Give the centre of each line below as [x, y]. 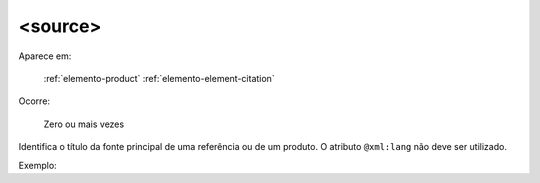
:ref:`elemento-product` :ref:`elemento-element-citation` [159, 78]
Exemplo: [37, 165]
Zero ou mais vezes [84, 124]
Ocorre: [34, 101]
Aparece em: [45, 56]
